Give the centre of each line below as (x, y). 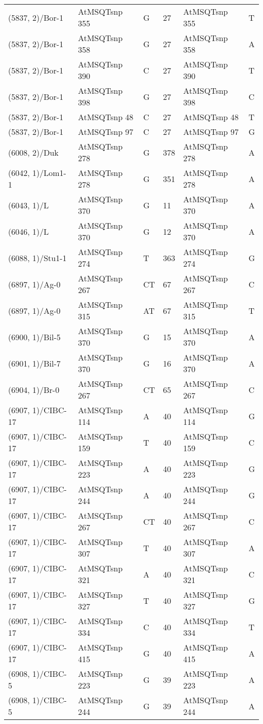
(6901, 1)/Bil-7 (34, 363)
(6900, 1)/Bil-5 (34, 337)
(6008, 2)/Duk (33, 152)
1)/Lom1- (49, 173)
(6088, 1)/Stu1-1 (37, 258)
